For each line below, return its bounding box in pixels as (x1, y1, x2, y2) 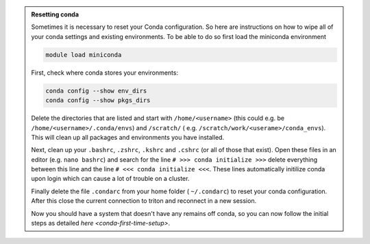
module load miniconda (45, 51, 122, 58)
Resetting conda (31, 10, 79, 19)
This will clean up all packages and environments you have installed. (31, 133, 225, 141)
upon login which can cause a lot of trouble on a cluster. (31, 175, 190, 183)
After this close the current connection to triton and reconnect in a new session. (31, 197, 257, 205)
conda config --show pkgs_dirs (45, 97, 151, 104)
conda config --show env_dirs (45, 86, 147, 95)
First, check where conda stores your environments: (31, 69, 178, 77)
